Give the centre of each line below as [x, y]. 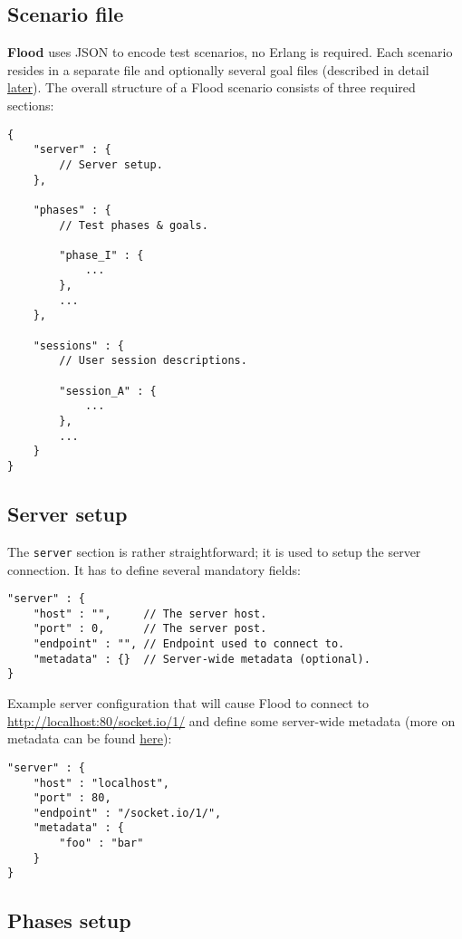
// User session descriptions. [153, 361]
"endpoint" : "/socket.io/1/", [127, 813]
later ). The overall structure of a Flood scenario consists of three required [212, 87]
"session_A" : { [108, 391]
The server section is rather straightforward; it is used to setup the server [214, 551]
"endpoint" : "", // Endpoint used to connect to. [189, 644]
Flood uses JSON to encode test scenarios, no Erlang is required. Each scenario [230, 52]
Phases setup [69, 920]
